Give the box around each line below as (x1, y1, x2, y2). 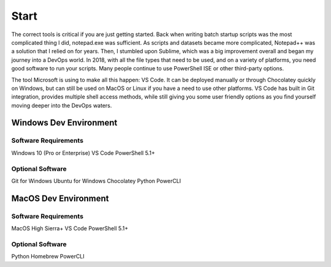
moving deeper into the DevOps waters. (11, 102, 112, 109)
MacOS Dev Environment (11, 193, 110, 203)
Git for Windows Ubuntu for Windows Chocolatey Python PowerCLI (11, 177, 181, 184)
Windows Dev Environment (11, 118, 118, 128)
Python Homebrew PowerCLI (11, 253, 85, 260)
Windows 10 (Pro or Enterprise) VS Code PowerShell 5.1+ (11, 149, 156, 156)
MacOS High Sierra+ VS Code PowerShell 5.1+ (11, 225, 129, 232)
